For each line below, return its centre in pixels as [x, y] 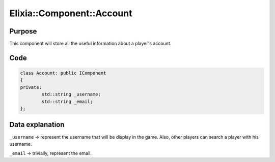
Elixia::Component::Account [71, 13]
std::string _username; [71, 94]
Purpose [23, 31]
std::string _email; [67, 101]
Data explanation [37, 125]
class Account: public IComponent [63, 73]
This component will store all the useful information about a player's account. [90, 44]
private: [31, 87]
